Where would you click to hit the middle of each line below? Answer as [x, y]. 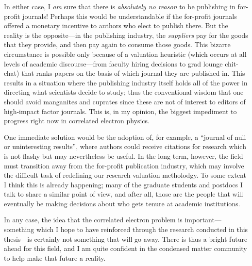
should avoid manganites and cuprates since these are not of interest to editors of [125, 101]
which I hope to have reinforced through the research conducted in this [142, 229]
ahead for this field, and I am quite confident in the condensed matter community [126, 248]
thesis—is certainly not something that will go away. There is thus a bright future [126, 239]
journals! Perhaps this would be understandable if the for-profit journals [130, 16]
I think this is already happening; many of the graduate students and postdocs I [123, 184]
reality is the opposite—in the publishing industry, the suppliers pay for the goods [126, 35]
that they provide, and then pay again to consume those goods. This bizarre [117, 44]
